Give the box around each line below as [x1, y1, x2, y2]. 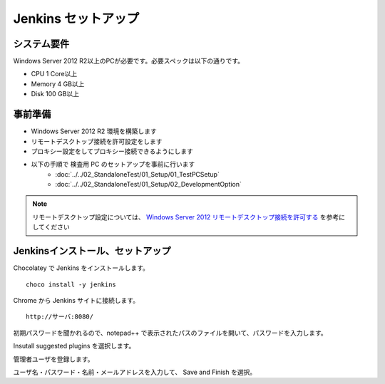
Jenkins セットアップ [13, 11, 140, 26]
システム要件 [13, 38, 70, 50]
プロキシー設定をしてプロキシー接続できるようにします [31, 147, 194, 155]
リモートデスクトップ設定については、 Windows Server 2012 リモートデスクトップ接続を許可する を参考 [32, 212, 339, 221]
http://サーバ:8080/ [26, 313, 94, 321]
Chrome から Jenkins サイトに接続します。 [13, 296, 139, 304]
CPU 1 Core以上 [31, 70, 78, 78]
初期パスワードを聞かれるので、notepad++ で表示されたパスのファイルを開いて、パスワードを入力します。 [13, 328, 327, 337]
